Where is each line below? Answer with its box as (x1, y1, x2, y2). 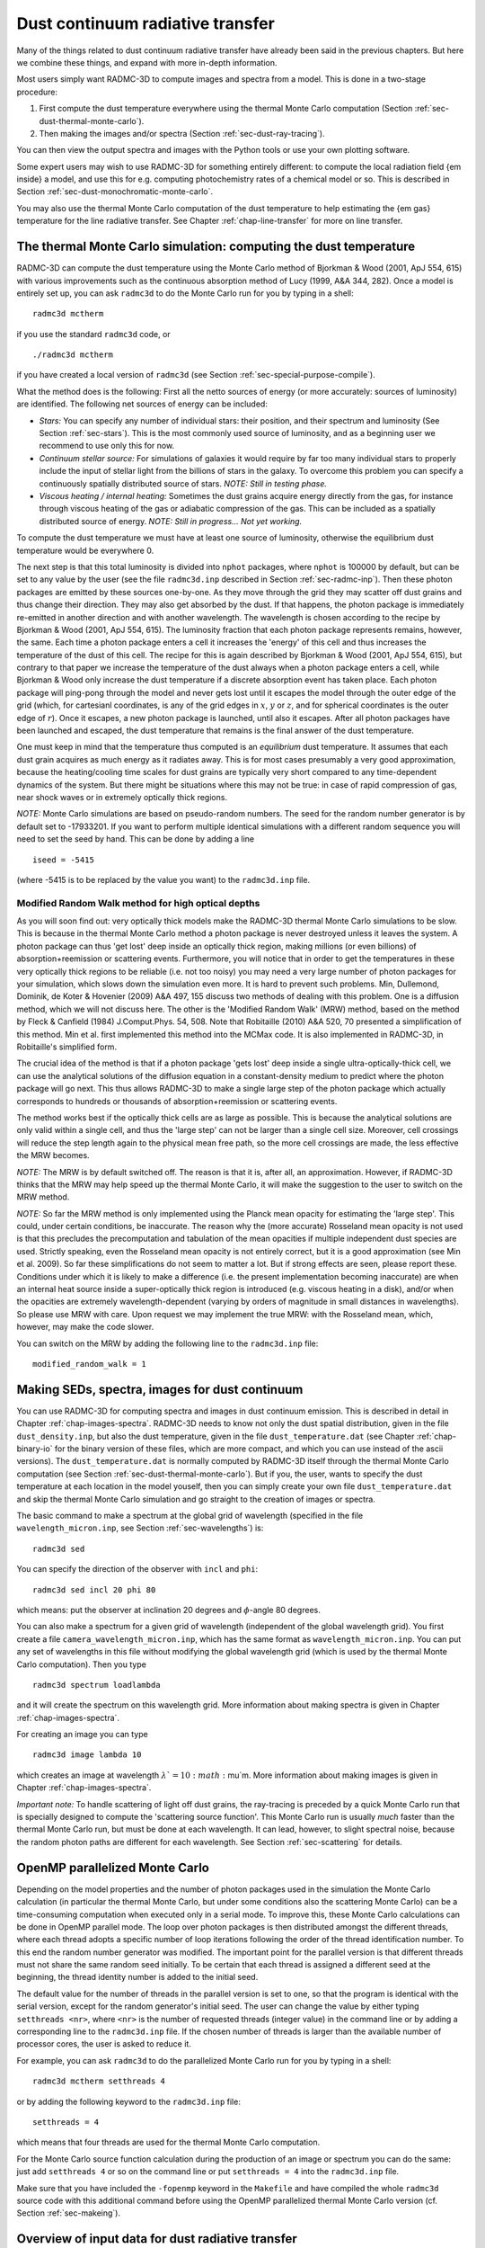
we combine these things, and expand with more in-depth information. (16, 57, 278, 67)
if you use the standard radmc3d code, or (16, 328, 171, 339)
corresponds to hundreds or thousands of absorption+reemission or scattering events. (16, 1095, 338, 1106)
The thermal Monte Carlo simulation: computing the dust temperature (16, 239, 416, 254)
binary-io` (16, 1443, 53, 1454)
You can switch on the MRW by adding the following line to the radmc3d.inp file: (16, 1338, 319, 1349)
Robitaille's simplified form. (16, 1041, 117, 1052)
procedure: (16, 86, 58, 97)
